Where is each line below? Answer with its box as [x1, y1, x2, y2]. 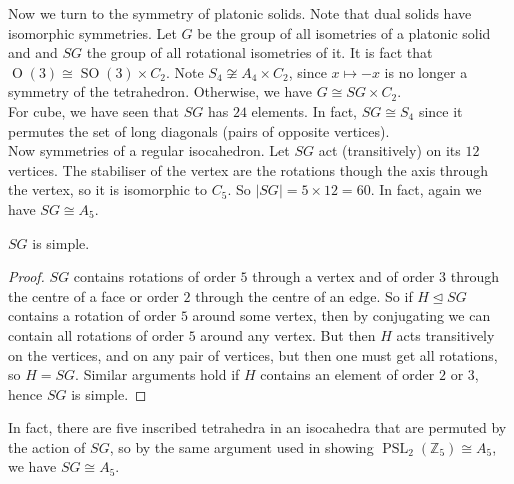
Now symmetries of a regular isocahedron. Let [8, 140, 290, 161]
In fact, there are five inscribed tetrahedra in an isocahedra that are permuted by [8, 417, 507, 438]
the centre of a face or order [8, 285, 179, 306]
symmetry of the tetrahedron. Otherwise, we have [8, 81, 313, 102]
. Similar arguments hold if [75, 364, 240, 385]
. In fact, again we [370, 179, 482, 200]
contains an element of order [260, 364, 435, 385]
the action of [8, 436, 86, 457]
